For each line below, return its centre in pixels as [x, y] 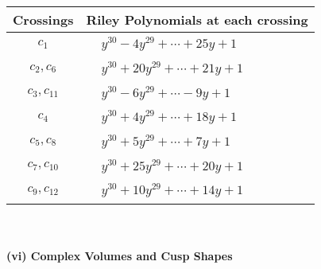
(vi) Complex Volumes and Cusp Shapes [120, 255]
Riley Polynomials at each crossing [197, 19]
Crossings [43, 19]
